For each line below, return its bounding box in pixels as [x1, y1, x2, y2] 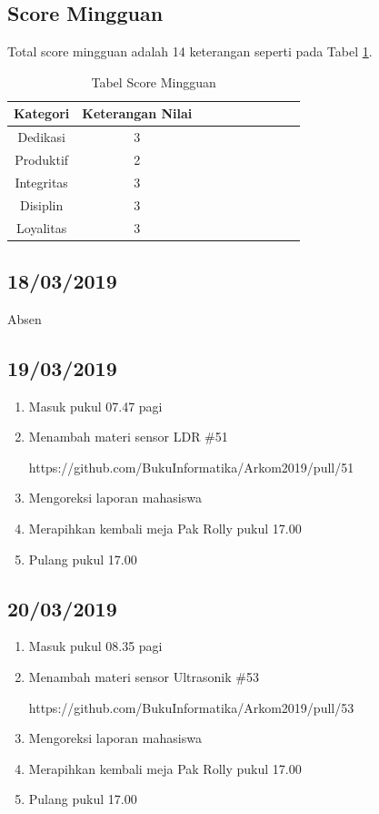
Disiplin [19, 195, 64, 214]
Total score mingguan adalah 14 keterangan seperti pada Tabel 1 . [7, 42, 373, 61]
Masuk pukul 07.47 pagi [28, 396, 163, 415]
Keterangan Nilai [82, 104, 193, 123]
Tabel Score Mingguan [91, 72, 216, 91]
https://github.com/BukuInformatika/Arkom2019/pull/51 [28, 457, 354, 476]
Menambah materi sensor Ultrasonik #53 [28, 667, 259, 687]
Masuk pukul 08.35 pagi [28, 636, 163, 656]
